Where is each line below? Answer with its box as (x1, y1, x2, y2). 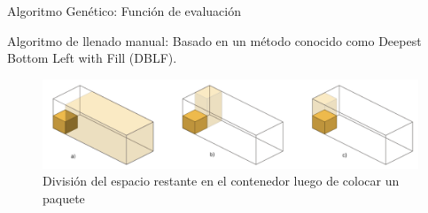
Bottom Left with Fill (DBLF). (7, 49, 177, 67)
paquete (43, 189, 85, 207)
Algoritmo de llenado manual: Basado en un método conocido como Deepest (7, 31, 422, 49)
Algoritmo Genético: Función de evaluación (7, 2, 242, 19)
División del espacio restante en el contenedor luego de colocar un (43, 171, 400, 190)
